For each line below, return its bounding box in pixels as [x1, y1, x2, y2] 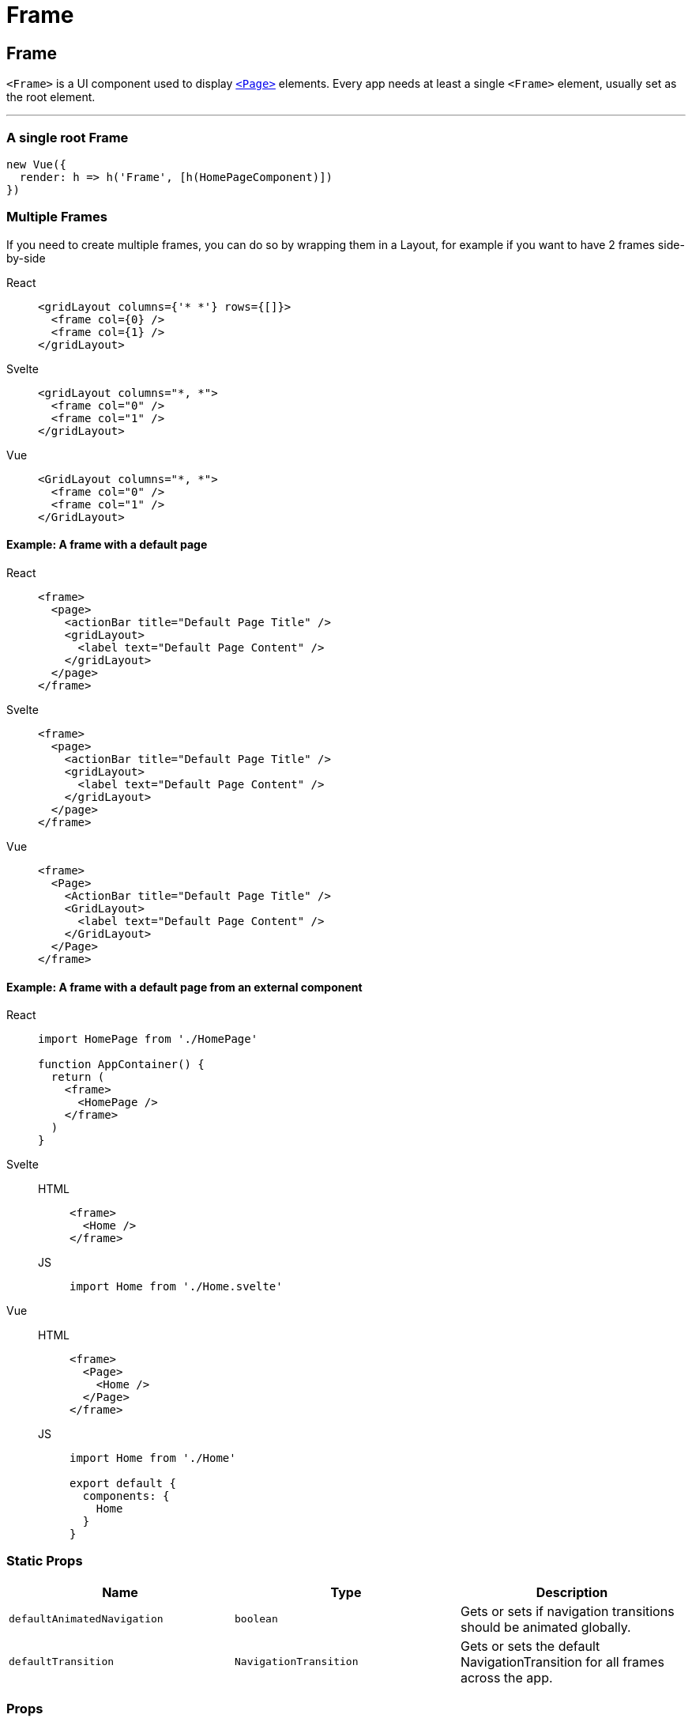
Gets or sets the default [460, 1637, 600, 1654]
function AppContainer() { [38, 1058, 205, 1071]
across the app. [460, 1669, 553, 1686]
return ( [51, 1071, 105, 1084]
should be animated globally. [460, 1618, 631, 1635]
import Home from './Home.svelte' [70, 1280, 283, 1293]
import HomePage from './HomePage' [38, 1033, 258, 1046]
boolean [234, 1613, 278, 1626]
